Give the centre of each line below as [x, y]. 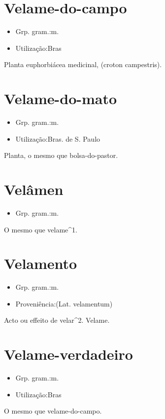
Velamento [41, 263]
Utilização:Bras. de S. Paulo [58, 138]
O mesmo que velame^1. [41, 229]
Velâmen [34, 189]
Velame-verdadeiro [68, 354]
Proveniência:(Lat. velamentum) [64, 303]
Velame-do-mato [61, 98]
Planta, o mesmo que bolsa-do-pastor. [61, 155]
